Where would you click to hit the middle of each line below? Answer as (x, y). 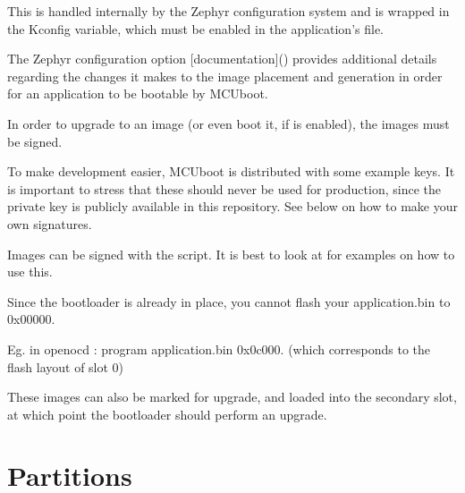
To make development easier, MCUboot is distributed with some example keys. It (231, 171)
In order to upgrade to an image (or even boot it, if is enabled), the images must (228, 123)
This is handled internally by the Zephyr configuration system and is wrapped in (228, 11)
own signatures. (50, 223)
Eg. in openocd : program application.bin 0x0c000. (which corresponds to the (219, 348)
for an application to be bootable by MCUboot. (138, 93)
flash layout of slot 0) (66, 366)
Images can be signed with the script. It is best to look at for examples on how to (231, 254)
